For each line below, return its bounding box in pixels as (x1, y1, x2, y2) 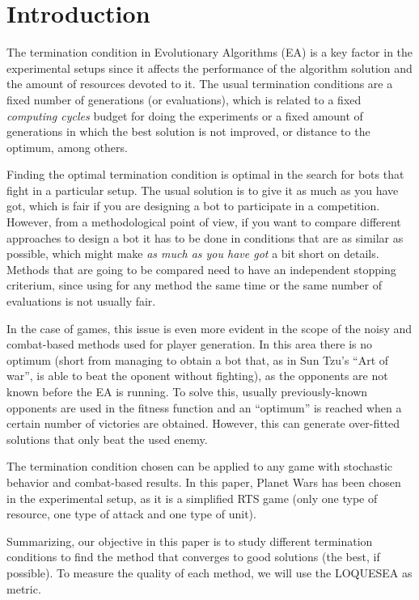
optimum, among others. (6, 138, 128, 155)
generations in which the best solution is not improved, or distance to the (6, 123, 370, 140)
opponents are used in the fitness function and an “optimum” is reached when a (6, 399, 402, 416)
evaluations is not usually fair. (6, 293, 156, 310)
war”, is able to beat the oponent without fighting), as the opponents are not (6, 367, 388, 384)
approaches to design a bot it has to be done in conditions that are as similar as (6, 229, 404, 246)
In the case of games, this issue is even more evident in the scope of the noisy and (6, 319, 413, 336)
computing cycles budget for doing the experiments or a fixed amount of (6, 107, 363, 124)
